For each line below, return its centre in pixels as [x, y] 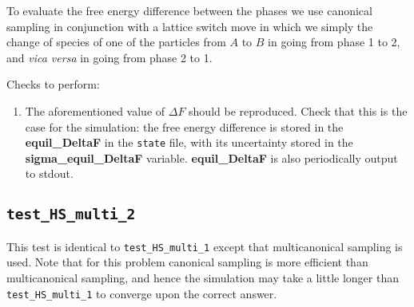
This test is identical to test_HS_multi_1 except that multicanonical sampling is [205, 246]
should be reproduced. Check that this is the [298, 110]
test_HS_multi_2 [71, 215]
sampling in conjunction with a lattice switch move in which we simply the [190, 26]
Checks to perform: [53, 84]
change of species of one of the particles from [116, 42]
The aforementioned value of [95, 110]
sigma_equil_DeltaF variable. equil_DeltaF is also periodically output [211, 157]
